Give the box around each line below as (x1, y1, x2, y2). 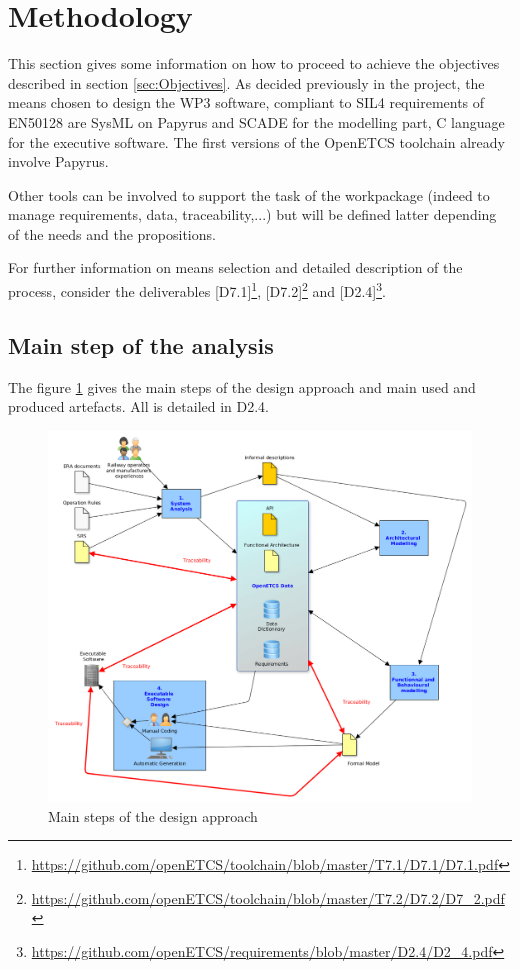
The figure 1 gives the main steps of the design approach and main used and (8, 376, 476, 397)
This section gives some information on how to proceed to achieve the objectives (8, 53, 500, 74)
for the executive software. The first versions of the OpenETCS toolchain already (8, 131, 505, 152)
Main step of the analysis (8, 329, 274, 360)
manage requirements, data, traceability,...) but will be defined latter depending (8, 204, 497, 225)
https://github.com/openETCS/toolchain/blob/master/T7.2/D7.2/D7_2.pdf (31, 887, 505, 908)
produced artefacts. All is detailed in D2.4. (8, 396, 270, 417)
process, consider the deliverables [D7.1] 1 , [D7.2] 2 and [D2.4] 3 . (8, 278, 386, 301)
